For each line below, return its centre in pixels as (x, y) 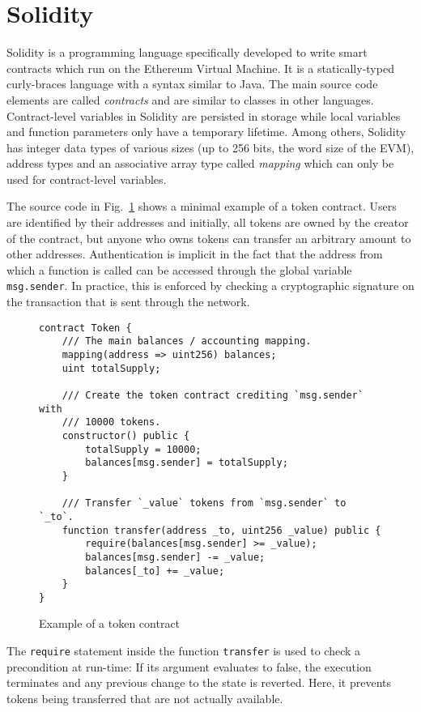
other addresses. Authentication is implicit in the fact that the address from (195, 254)
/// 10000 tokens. (111, 422)
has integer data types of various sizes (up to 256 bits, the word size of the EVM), (210, 147)
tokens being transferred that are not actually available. (145, 698)
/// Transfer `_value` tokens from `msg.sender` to (204, 503)
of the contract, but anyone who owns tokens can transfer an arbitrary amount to (209, 238)
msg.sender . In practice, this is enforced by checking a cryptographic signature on (210, 286)
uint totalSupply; (111, 368)
